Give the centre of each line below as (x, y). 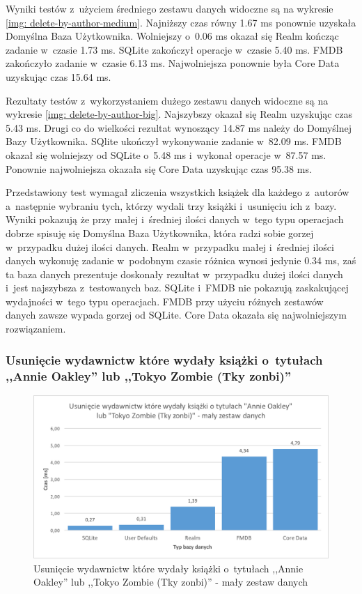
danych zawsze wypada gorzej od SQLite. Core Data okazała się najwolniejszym (176, 315)
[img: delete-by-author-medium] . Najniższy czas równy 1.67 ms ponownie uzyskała (181, 22)
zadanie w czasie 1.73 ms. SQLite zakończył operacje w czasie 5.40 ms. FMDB (174, 49)
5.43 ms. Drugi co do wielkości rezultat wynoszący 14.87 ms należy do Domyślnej (179, 127)
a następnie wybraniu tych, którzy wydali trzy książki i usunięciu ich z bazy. (171, 205)
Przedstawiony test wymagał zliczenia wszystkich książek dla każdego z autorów (178, 192)
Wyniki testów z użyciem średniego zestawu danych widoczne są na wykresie (170, 8)
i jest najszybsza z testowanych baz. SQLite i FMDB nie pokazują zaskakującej (177, 288)
